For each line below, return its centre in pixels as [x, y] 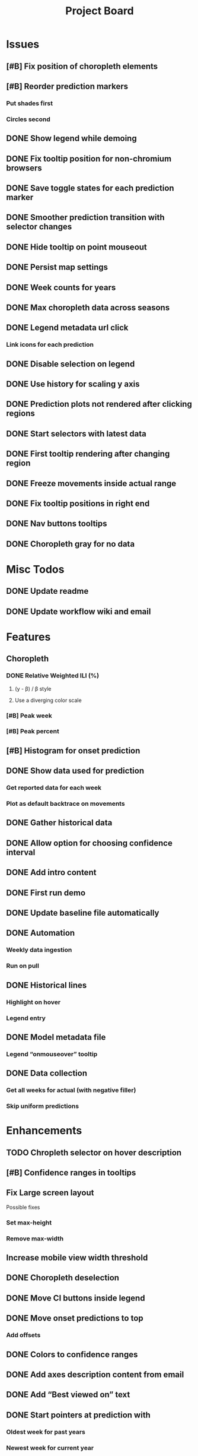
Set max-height [29, 1223]
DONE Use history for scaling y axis [73, 384]
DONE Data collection [47, 1073]
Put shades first [30, 103]
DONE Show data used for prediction [75, 771]
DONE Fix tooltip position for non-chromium [89, 159]
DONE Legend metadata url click [67, 328]
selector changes [39, 227]
